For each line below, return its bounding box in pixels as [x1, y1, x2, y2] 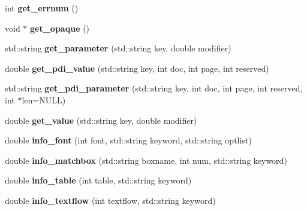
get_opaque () [30, 22, 90, 34]
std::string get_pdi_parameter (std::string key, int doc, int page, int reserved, [5, 82, 303, 94]
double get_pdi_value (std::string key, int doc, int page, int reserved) [5, 62, 269, 74]
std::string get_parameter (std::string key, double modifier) [5, 42, 231, 54]
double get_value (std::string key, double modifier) [5, 114, 197, 126]
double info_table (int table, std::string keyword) [5, 174, 192, 186]
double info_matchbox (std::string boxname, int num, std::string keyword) [5, 154, 287, 166]
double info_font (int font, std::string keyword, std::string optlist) [5, 134, 252, 146]
